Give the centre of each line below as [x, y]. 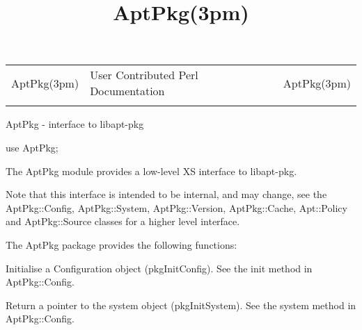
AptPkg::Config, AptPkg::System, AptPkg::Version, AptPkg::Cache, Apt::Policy [176, 207]
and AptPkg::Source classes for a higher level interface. [123, 221]
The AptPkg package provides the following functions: [121, 244]
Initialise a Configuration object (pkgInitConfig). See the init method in [159, 268]
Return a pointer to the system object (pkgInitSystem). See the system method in [181, 305]
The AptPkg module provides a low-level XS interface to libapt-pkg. [151, 171]
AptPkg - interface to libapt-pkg [75, 124]
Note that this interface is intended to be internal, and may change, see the [166, 194]
